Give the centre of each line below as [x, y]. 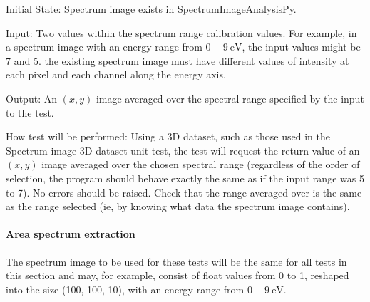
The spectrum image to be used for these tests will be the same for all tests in [176, 261]
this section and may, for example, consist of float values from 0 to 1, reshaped [178, 275]
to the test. [30, 112]
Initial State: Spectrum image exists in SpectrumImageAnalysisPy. [151, 9]
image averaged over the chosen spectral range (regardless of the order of [201, 164]
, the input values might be [301, 47]
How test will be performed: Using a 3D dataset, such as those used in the [168, 136]
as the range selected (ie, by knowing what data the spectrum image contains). [178, 206]
